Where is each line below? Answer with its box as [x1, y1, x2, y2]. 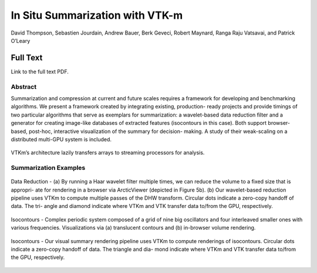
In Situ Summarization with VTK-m [11, 9, 183, 22]
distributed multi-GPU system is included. [11, 135, 112, 143]
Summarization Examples [11, 164, 86, 172]
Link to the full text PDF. [11, 68, 69, 75]
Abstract [11, 83, 37, 91]
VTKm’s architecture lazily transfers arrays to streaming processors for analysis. [11, 149, 205, 156]
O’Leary [11, 37, 31, 44]
